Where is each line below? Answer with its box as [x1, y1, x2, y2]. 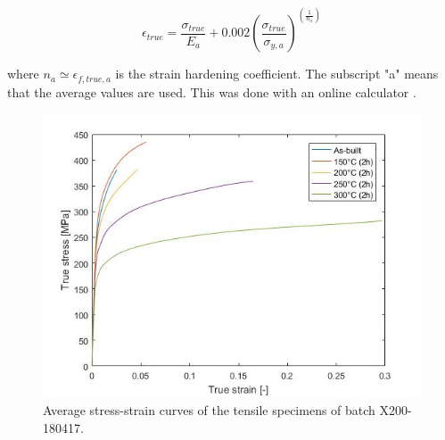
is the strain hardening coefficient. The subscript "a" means [115, 64, 439, 83]
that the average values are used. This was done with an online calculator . [7, 82, 416, 101]
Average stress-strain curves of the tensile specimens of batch [43, 401, 375, 419]
